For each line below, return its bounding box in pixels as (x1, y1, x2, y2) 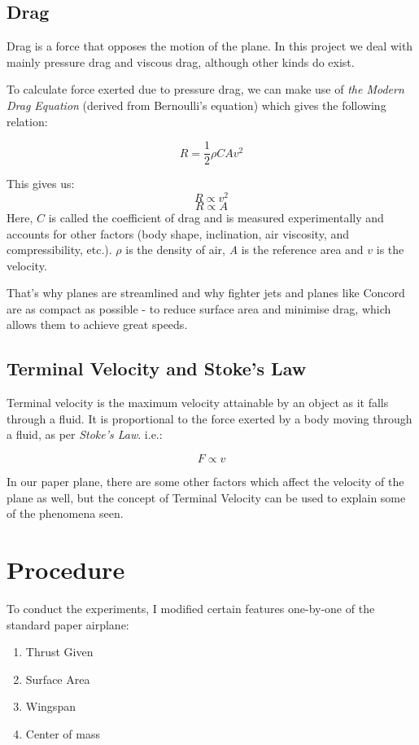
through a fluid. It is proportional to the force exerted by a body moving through (7, 410, 412, 427)
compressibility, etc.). (7, 241, 112, 258)
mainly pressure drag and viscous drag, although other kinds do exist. (7, 53, 355, 70)
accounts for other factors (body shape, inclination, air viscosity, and (7, 225, 349, 242)
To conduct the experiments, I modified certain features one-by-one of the (7, 599, 375, 616)
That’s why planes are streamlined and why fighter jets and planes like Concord (7, 284, 405, 301)
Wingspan (25, 698, 76, 715)
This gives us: (7, 175, 75, 192)
